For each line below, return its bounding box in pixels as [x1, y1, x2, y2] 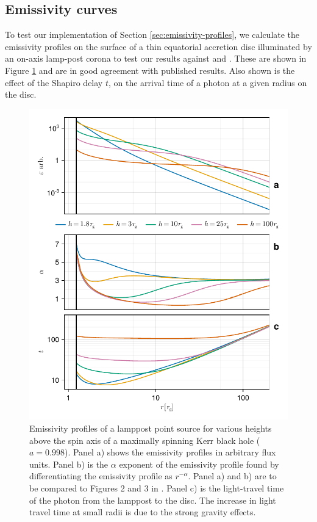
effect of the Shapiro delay [5, 76, 103, 89]
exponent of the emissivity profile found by [119, 457, 279, 470]
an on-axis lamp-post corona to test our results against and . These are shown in [5, 52, 307, 65]
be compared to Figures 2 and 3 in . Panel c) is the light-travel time [29, 481, 284, 494]
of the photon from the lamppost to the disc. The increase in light [29, 493, 276, 506]
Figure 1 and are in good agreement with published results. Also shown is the [5, 63, 295, 76]
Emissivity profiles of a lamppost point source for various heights [29, 421, 272, 434]
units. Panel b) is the [29, 457, 109, 470]
